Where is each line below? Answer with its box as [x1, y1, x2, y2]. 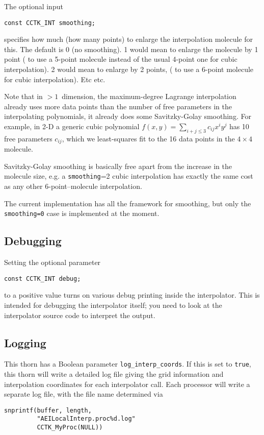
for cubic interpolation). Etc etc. [4, 74, 105, 84]
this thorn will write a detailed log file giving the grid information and [4, 369, 224, 379]
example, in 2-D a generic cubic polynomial [4, 121, 140, 131]
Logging [4, 334, 46, 350]
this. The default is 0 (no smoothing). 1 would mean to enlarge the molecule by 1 [4, 43, 258, 54]
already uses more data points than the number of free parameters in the [4, 101, 232, 111]
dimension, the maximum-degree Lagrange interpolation [62, 91, 236, 102]
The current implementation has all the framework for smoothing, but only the [4, 198, 251, 208]
